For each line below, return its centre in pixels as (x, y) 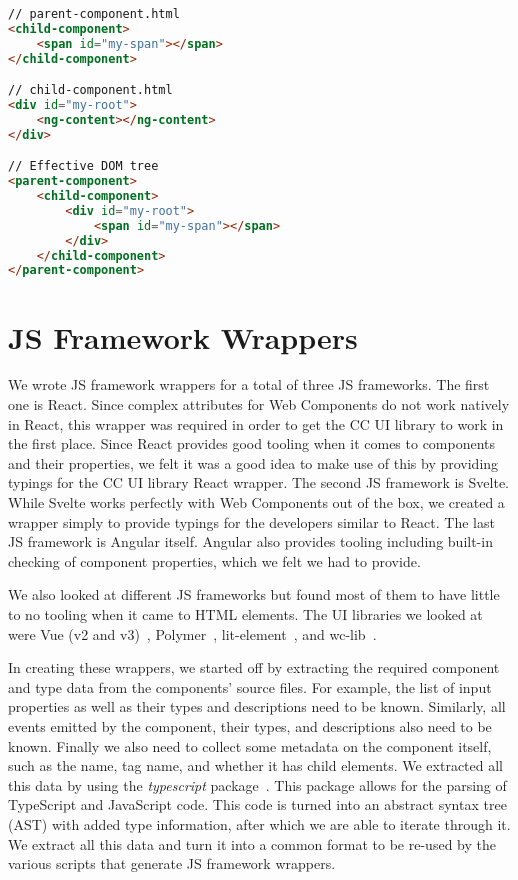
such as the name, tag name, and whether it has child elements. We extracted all (255, 765)
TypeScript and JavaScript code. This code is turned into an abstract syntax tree (257, 804)
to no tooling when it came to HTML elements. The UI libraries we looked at (245, 613)
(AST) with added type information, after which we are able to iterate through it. (259, 823)
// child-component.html (90, 90)
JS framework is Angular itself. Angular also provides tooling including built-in (250, 541)
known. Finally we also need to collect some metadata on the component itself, (250, 745)
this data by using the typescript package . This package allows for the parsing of (257, 784)
